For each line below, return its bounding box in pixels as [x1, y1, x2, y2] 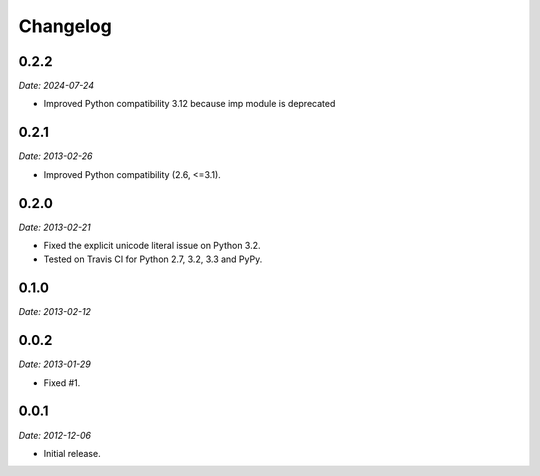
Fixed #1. [43, 376, 81, 389]
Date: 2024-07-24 [18, 80, 95, 92]
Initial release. [43, 447, 101, 459]
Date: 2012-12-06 [18, 429, 92, 441]
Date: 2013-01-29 [18, 358, 92, 370]
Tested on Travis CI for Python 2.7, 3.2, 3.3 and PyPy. [43, 253, 263, 265]
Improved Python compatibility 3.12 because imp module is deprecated [43, 98, 336, 110]
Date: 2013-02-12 [18, 306, 92, 318]
